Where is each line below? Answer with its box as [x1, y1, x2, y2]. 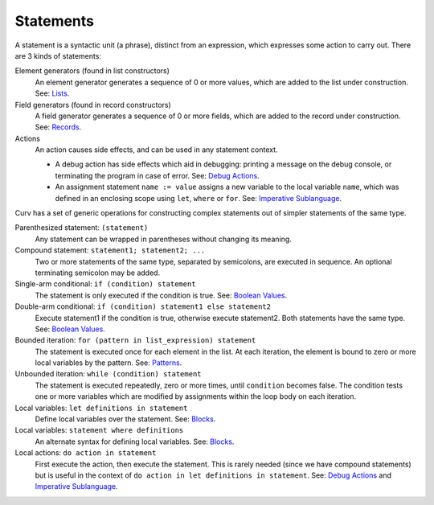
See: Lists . [35, 88, 70, 98]
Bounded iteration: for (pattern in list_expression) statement [14, 335, 256, 345]
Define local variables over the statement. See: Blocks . [35, 414, 216, 424]
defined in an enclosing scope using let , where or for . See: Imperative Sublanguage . [55, 193, 342, 203]
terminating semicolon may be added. [35, 268, 161, 277]
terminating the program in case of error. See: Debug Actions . [55, 170, 260, 180]
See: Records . [35, 122, 82, 132]
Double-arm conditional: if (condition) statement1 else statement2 [14, 302, 271, 311]
